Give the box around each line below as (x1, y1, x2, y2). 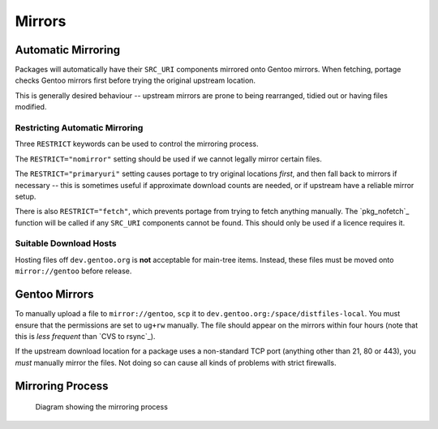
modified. (15, 102, 47, 112)
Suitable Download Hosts (15, 238, 117, 249)
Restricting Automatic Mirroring (15, 122, 144, 133)
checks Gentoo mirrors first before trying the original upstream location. (15, 75, 255, 85)
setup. (15, 191, 36, 201)
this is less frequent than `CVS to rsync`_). (15, 331, 156, 341)
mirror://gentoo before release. (15, 266, 132, 276)
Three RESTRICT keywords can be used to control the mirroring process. (15, 139, 259, 149)
